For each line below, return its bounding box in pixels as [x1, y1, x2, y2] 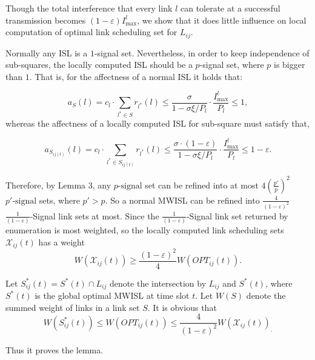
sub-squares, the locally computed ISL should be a [5, 58, 193, 71]
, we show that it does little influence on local [137, 13, 307, 26]
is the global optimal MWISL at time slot [35, 289, 190, 302]
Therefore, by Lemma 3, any [5, 178, 111, 191]
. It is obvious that [147, 301, 217, 313]
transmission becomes [5, 13, 86, 26]
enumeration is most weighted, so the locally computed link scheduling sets [5, 224, 284, 236]
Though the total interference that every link [5, 2, 173, 14]
